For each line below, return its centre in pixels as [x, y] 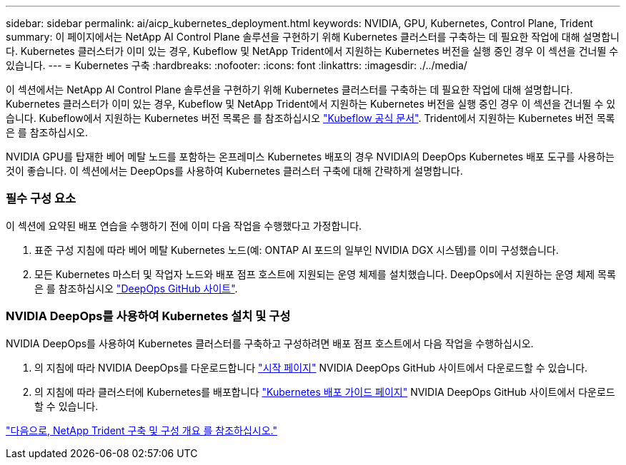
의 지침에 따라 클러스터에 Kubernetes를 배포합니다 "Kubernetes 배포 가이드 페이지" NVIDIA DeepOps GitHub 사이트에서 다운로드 [325, 392]
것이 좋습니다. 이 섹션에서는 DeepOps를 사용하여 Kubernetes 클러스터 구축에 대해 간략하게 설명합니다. [234, 171]
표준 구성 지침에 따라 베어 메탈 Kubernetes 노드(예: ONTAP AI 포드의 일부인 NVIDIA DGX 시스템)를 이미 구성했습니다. [297, 250]
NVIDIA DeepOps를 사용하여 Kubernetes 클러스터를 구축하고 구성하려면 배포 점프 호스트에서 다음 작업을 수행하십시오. [270, 343]
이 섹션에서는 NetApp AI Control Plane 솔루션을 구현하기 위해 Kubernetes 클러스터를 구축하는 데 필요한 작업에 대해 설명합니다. [289, 90]
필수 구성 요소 [41, 199]
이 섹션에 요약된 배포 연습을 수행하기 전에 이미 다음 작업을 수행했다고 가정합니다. [184, 225]
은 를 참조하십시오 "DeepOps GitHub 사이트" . [136, 288]
